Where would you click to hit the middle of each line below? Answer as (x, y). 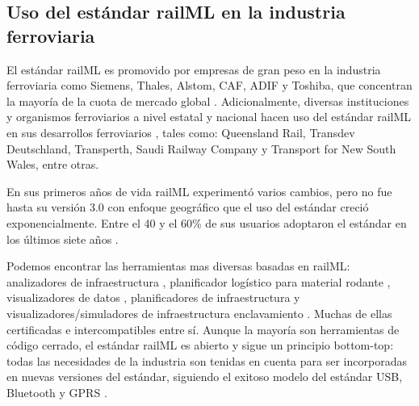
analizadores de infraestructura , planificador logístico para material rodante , (199, 281)
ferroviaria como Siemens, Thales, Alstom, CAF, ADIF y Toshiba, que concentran (209, 85)
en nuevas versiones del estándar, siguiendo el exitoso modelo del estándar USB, (205, 377)
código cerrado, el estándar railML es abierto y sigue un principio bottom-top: (200, 345)
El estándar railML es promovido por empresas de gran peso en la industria (194, 69)
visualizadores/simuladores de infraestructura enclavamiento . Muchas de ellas (199, 313)
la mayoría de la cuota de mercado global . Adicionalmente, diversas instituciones (208, 100)
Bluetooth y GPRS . (57, 392)
